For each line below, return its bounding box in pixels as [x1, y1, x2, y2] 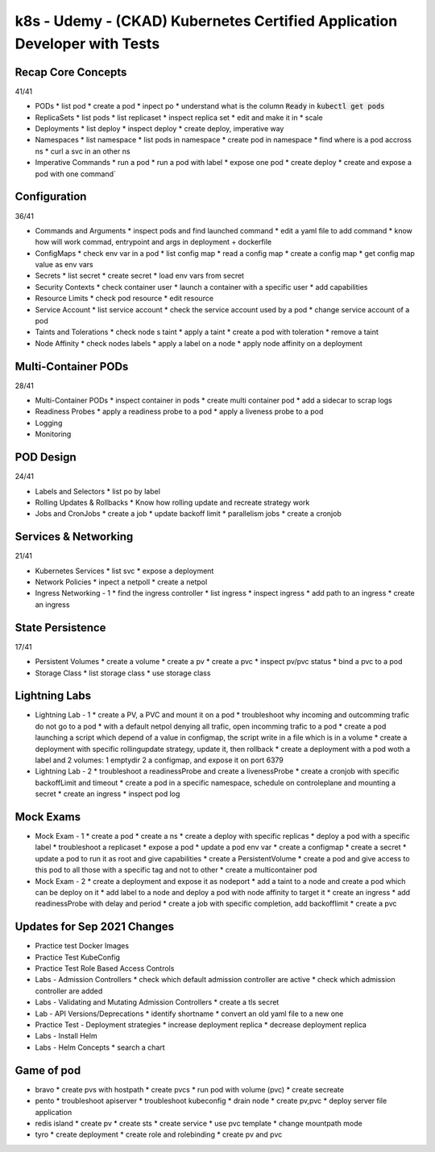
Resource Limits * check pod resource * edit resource [35, 294, 213, 303]
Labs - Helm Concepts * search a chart [35, 1043, 165, 1052]
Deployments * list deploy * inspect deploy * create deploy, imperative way [35, 124, 284, 134]
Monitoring [35, 429, 72, 439]
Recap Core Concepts [14, 65, 127, 79]
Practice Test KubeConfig [35, 952, 121, 962]
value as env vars [35, 260, 93, 270]
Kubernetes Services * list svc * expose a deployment [35, 566, 214, 576]
